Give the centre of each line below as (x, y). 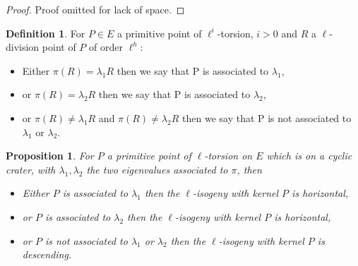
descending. (47, 254)
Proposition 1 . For (50, 156)
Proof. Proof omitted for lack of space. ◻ (95, 9)
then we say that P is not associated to (267, 117)
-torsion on (228, 156)
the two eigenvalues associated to (157, 169)
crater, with (31, 169)
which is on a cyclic (309, 156)
